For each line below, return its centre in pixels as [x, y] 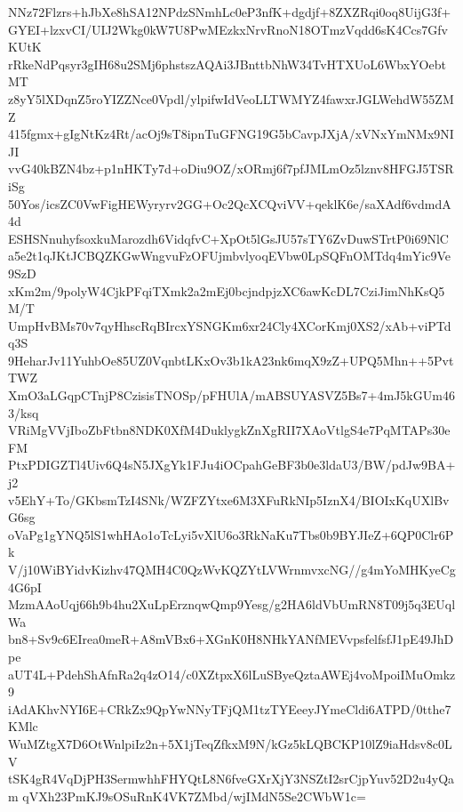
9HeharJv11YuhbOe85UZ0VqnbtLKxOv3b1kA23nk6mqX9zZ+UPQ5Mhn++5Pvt [231, 360]
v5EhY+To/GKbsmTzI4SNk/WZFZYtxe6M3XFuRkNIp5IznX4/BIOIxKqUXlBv [229, 499]
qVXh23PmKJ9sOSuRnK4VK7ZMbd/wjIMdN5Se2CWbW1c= [194, 796]
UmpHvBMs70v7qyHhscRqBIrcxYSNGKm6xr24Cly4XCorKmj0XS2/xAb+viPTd [230, 325]
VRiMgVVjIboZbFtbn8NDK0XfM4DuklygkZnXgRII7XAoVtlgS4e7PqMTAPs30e [229, 430]
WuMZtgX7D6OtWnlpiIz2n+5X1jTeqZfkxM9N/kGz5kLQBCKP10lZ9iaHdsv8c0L [230, 743]
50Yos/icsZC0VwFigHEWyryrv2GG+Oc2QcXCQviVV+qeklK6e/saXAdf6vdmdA [230, 203]
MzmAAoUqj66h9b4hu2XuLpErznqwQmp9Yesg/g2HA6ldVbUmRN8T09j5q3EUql [232, 604]
